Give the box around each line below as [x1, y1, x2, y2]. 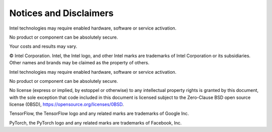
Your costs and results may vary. [9, 43, 78, 50]
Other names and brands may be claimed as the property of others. [9, 60, 150, 66]
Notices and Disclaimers [9, 8, 114, 19]
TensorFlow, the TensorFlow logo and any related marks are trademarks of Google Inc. [9, 110, 189, 116]
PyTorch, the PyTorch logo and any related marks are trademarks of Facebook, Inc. [9, 119, 182, 125]
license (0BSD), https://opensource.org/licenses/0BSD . [9, 101, 124, 107]
